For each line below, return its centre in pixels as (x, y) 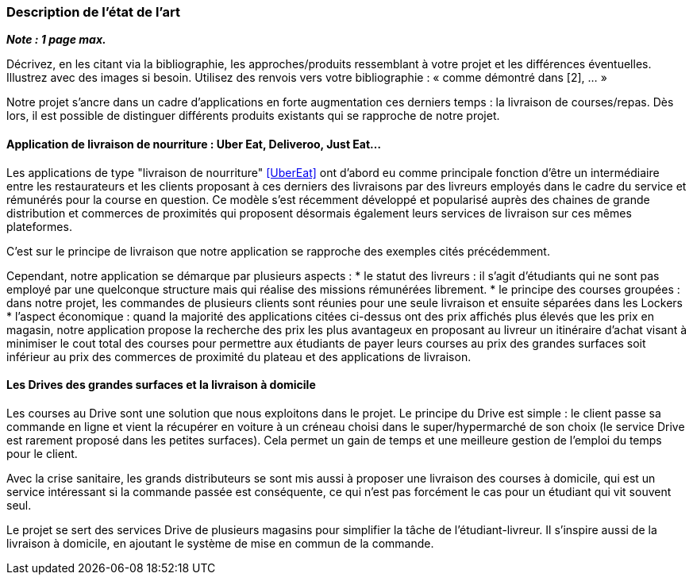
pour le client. (42, 453)
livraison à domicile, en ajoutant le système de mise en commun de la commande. (220, 543)
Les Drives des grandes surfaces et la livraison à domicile (161, 385)
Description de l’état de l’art (93, 12)
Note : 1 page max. (56, 40)
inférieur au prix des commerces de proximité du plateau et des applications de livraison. (239, 356)
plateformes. (39, 226)
